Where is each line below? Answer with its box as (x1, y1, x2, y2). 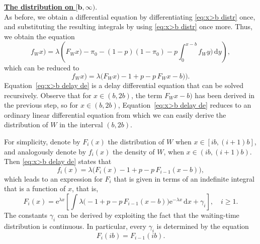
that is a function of (4, 183, 66, 194)
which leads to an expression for (4, 173, 103, 184)
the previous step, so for (4, 100, 78, 110)
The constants (4, 209, 48, 220)
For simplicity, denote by (4, 136, 80, 146)
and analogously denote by (4, 146, 86, 156)
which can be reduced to (4, 62, 79, 73)
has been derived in (195, 90, 255, 100)
